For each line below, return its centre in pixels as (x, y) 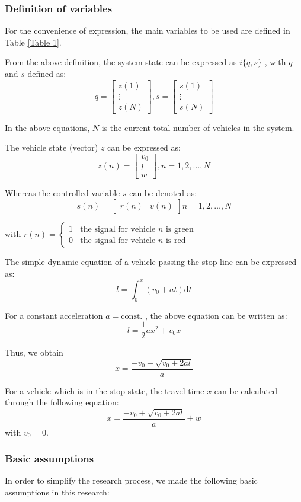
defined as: (47, 73)
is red (176, 240)
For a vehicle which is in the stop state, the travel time (105, 390)
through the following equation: (62, 402)
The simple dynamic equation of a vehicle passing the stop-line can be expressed (151, 262)
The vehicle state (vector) (52, 147)
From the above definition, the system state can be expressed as (121, 62)
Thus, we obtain (34, 352)
